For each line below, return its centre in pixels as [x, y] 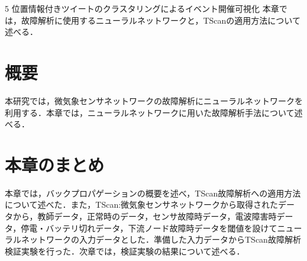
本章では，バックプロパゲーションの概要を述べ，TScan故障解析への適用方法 [153, 193]
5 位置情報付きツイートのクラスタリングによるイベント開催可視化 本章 [142, 8]
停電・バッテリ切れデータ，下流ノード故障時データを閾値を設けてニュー [161, 228]
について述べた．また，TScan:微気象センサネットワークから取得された [142, 204]
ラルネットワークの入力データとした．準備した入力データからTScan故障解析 [153, 239]
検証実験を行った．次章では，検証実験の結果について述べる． [125, 251]
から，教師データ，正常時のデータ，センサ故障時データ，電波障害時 [145, 216]
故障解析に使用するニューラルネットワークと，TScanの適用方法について [161, 20]
